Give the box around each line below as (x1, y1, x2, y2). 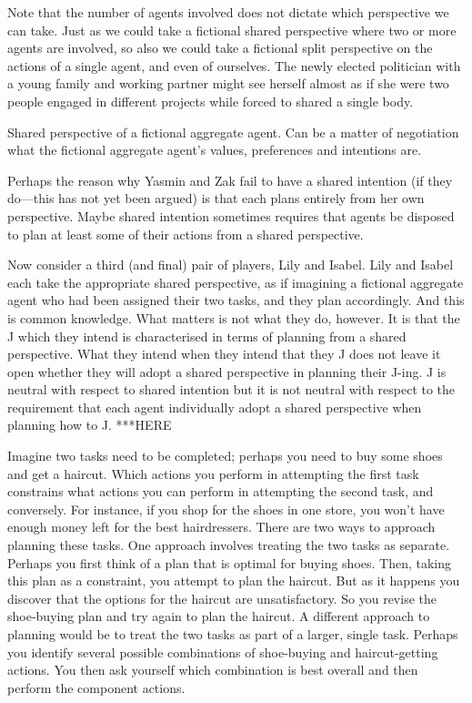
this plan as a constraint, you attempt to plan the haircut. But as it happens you (7, 571, 460, 590)
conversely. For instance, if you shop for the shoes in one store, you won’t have (7, 499, 445, 518)
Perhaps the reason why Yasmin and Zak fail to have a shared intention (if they (7, 170, 453, 189)
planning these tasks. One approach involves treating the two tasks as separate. (7, 535, 450, 555)
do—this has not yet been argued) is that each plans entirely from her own (7, 188, 425, 208)
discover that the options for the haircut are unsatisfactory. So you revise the (7, 588, 437, 607)
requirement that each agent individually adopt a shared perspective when (7, 397, 422, 416)
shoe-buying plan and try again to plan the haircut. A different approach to (7, 606, 430, 626)
